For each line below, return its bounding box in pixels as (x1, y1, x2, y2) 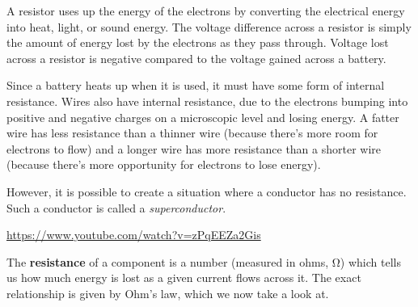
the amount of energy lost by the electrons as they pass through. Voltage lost (6, 34, 389, 51)
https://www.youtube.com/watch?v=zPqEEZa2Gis (6, 226, 261, 243)
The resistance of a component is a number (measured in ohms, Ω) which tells (6, 253, 401, 270)
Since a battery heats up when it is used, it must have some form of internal (6, 77, 385, 94)
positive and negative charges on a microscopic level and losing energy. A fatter (6, 108, 399, 125)
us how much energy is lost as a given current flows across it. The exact (6, 269, 361, 286)
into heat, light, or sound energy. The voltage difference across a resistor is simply (6, 18, 412, 35)
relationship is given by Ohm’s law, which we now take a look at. (6, 284, 329, 301)
